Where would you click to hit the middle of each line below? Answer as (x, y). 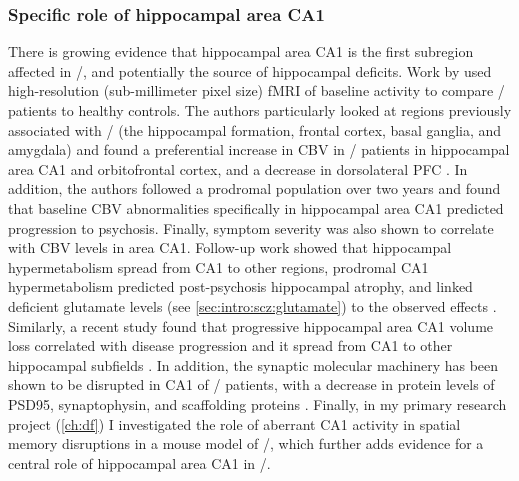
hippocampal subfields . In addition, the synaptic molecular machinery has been (253, 364)
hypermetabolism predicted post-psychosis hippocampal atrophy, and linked (240, 286)
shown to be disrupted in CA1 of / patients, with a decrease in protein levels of (251, 384)
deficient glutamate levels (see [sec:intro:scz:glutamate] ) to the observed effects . (252, 305)
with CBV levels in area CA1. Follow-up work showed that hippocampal (230, 247)
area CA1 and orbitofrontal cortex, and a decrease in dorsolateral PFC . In (238, 168)
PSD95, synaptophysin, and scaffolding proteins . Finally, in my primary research (257, 403)
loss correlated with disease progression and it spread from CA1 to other (230, 345)
